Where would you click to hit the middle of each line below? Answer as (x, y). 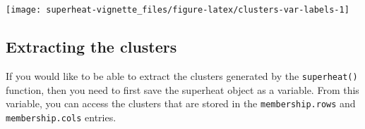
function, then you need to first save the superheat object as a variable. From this (182, 89)
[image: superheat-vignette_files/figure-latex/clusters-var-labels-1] (178, 10)
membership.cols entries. (61, 117)
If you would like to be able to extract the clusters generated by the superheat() (182, 75)
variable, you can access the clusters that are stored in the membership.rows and (181, 103)
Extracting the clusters (91, 47)
